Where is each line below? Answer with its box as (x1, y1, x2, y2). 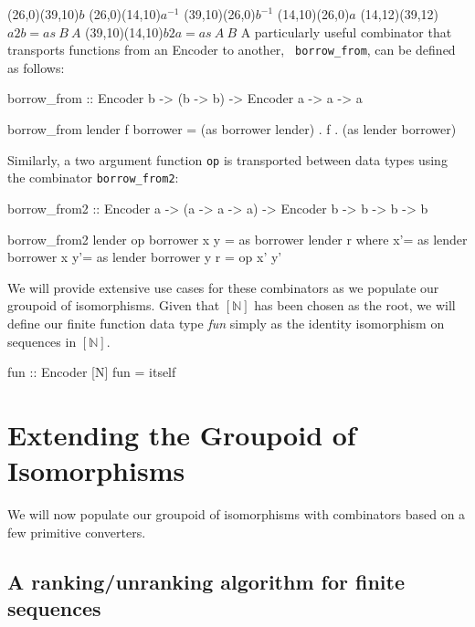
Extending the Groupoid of (7, 415, 356, 453)
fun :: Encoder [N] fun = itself (7, 362, 176, 381)
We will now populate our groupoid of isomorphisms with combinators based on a (7, 505, 466, 523)
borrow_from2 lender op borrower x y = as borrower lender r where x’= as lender (7, 229, 468, 248)
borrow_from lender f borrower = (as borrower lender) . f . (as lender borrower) (7, 120, 457, 139)
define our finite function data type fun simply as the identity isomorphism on (7, 313, 445, 332)
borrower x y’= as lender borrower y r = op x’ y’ (7, 247, 282, 266)
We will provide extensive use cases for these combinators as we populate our (7, 277, 439, 297)
